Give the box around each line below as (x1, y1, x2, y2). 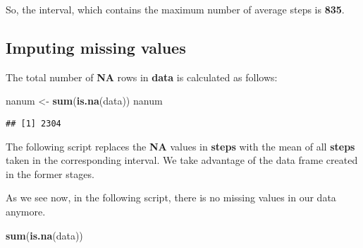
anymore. (6, 204, 46, 219)
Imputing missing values (6, 36, 186, 58)
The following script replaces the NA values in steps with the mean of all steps (6, 138, 355, 153)
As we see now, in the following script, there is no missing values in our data (6, 190, 336, 205)
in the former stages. (6, 166, 94, 181)
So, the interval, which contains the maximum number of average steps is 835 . (6, 2, 345, 16)
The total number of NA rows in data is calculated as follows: (6, 69, 278, 84)
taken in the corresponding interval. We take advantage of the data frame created (6, 153, 358, 167)
